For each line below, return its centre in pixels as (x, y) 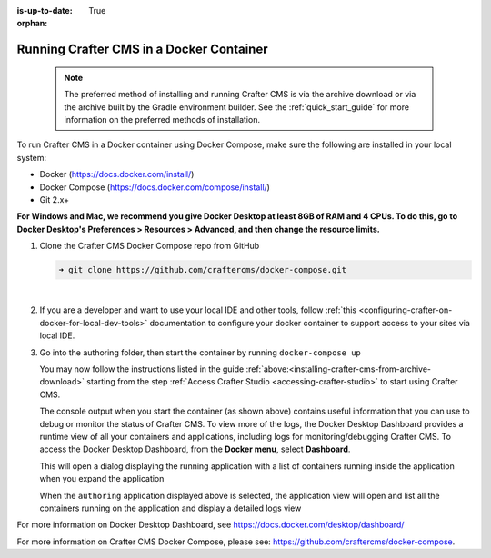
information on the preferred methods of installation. (162, 119)
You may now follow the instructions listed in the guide (142, 369)
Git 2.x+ (55, 199)
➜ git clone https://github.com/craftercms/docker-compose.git (203, 270)
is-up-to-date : (45, 10)
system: (32, 157)
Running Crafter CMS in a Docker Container (142, 50)
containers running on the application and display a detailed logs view (170, 508)
